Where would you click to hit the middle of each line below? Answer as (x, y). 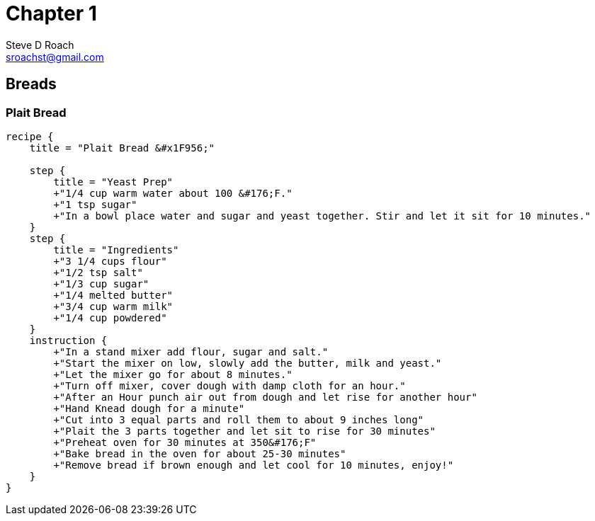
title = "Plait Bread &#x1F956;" (122, 148)
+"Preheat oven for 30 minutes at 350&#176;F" (185, 442)
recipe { (30, 136)
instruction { (68, 340)
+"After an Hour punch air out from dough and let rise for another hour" (265, 397)
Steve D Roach (40, 45)
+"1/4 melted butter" (113, 295)
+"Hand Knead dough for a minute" (149, 408)
